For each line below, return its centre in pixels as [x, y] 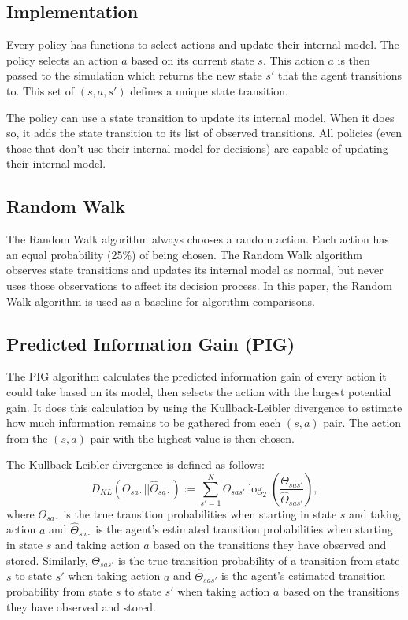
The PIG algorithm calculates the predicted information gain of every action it [197, 376]
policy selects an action [62, 59]
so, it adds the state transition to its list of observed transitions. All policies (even [204, 133]
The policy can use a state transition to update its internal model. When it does [200, 117]
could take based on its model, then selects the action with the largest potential [199, 391]
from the [27, 438]
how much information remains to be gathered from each [144, 423]
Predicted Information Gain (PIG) [151, 343]
